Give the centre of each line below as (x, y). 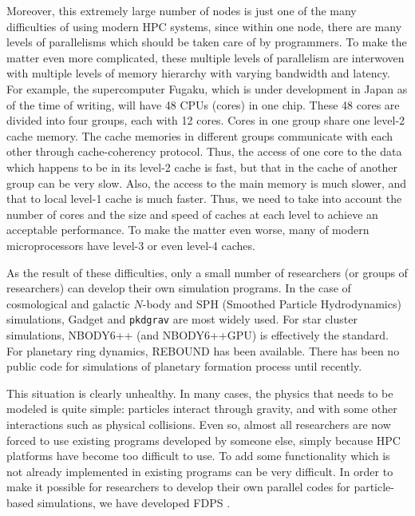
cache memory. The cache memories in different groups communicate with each (200, 135)
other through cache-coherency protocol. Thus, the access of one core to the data (204, 151)
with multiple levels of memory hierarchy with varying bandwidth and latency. (198, 73)
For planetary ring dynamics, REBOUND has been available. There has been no (203, 350)
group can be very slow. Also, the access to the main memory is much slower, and (207, 183)
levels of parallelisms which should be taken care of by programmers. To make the (207, 42)
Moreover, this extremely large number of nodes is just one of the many (182, 10)
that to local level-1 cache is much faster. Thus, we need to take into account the (204, 198)
